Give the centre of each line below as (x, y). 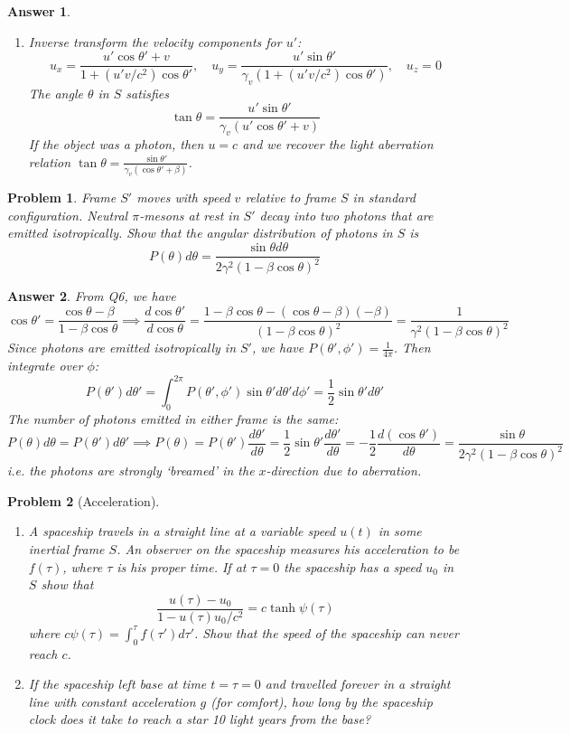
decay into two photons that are (346, 215)
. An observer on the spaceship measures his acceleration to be (288, 548)
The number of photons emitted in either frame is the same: (173, 419)
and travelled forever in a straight (358, 684)
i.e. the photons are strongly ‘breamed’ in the (131, 471)
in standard (384, 198)
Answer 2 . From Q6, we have (92, 296)
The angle (56, 93)
